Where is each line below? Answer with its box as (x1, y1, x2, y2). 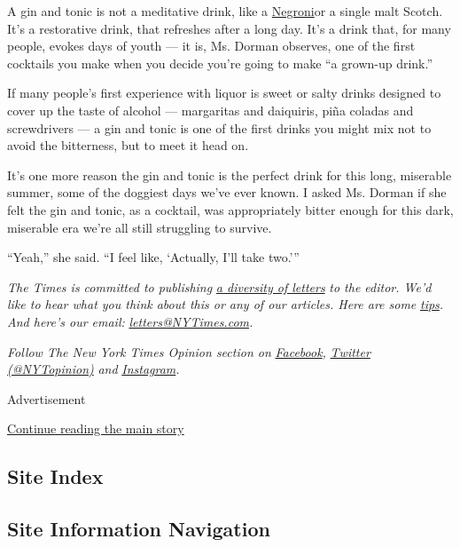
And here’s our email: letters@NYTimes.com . (7, 312, 253, 330)
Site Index (7, 463, 104, 490)
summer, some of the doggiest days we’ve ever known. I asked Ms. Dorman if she (7, 183, 447, 202)
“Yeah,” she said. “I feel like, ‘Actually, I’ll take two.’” (7, 248, 300, 266)
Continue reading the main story (7, 419, 184, 438)
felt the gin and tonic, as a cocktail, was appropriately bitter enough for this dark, (7, 200, 454, 218)
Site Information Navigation (7, 515, 270, 543)
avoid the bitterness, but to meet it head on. (7, 136, 249, 155)
